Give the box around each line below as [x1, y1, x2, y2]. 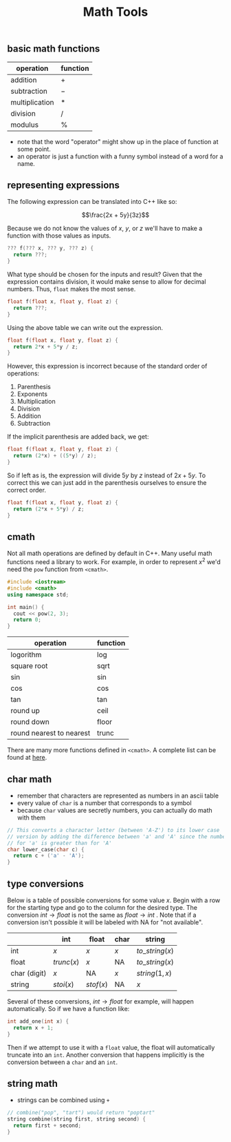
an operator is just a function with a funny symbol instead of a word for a [16, 152, 223, 160]
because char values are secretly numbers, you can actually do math [16, 806, 212, 814]
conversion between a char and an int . [7, 1058, 118, 1066]
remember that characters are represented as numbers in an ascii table [16, 791, 219, 800]
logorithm [10, 650, 42, 660]
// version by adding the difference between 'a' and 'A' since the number [7, 833, 229, 840]
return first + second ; [13, 1122, 81, 1130]
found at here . [7, 754, 47, 762]
